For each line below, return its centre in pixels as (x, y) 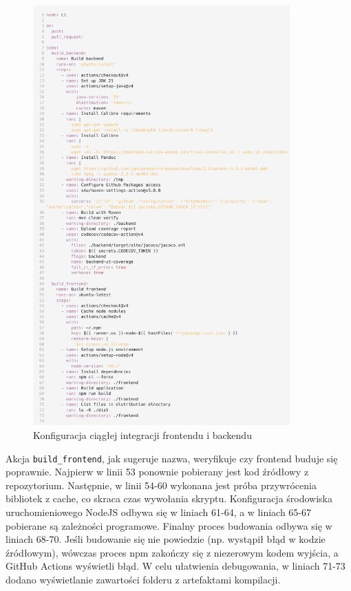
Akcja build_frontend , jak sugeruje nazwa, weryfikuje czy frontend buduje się (172, 458)
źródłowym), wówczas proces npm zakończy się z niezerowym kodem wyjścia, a (172, 552)
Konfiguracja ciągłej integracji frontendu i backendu (142, 434)
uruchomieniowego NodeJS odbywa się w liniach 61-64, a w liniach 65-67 (159, 512)
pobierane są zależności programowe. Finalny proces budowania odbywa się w (169, 525)
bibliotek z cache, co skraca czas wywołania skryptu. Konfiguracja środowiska (169, 498)
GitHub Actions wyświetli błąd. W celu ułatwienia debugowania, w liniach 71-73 (175, 566)
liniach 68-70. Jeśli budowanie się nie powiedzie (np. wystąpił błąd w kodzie (166, 539)
